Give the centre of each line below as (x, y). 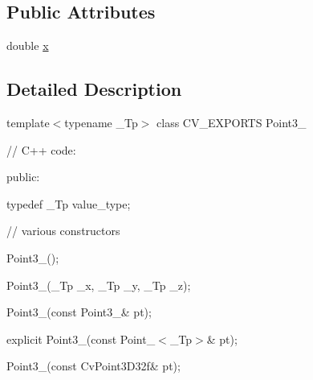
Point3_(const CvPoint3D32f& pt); (93, 366)
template (28, 122)
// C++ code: (41, 149)
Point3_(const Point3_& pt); (79, 312)
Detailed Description (94, 89)
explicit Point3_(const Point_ (81, 339)
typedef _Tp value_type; (69, 203)
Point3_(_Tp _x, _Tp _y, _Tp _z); (99, 285)
